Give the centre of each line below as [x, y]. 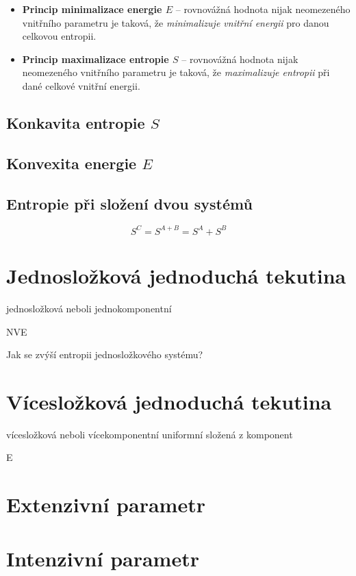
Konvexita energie [72, 163]
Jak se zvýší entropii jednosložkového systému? [105, 354]
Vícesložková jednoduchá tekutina [169, 401]
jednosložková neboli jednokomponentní [89, 308]
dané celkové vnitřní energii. [81, 85]
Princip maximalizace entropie [96, 59]
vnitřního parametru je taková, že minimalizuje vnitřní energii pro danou [176, 22]
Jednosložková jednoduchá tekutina [176, 276]
